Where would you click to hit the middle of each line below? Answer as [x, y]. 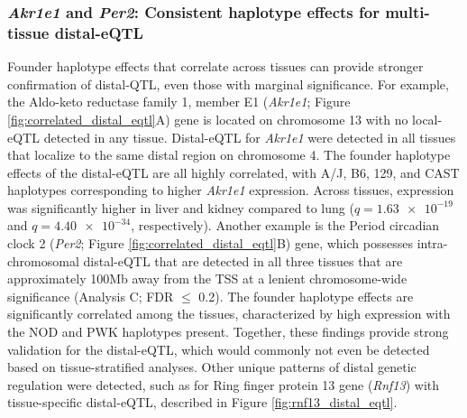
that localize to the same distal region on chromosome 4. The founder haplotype [229, 155]
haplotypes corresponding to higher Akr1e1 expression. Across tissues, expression [231, 190]
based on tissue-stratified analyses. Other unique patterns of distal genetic [212, 367]
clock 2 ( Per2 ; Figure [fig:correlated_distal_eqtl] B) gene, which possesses [210, 243]
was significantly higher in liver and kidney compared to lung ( [181, 207]
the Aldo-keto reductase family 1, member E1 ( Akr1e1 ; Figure [179, 102]
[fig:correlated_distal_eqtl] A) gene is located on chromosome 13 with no [208, 119]
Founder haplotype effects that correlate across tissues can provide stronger [215, 66]
